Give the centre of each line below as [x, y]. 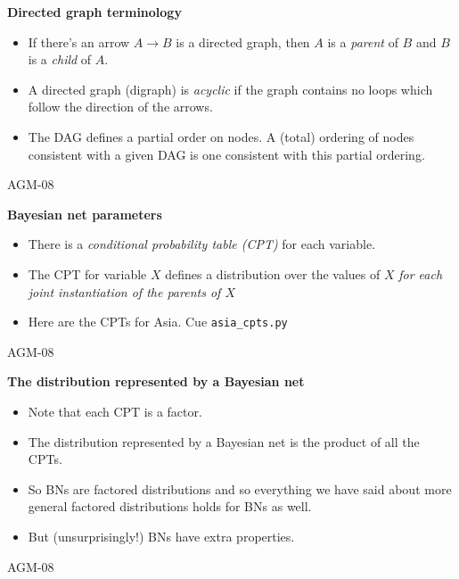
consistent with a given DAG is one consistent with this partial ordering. [226, 154]
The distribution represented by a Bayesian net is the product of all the [224, 441]
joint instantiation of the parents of [124, 291]
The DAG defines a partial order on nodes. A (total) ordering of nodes [221, 136]
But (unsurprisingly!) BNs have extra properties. [161, 536]
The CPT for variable [87, 273]
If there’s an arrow [79, 41]
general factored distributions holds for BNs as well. [170, 506]
